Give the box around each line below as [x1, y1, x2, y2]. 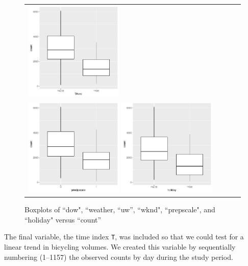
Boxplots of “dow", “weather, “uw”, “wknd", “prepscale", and [24, 204, 215, 215]
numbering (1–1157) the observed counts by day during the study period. [4, 251, 233, 262]
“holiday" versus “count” [24, 214, 102, 225]
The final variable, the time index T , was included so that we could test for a [4, 231, 244, 242]
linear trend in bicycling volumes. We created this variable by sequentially [4, 241, 236, 252]
